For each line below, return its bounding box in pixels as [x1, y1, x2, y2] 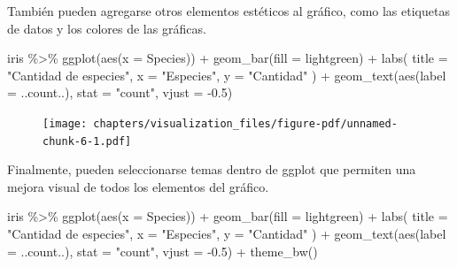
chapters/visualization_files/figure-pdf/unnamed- [93, 117, 398, 130]
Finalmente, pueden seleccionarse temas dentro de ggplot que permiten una [7, 160, 416, 179]
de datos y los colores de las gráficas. [7, 19, 206, 37]
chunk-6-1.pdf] [43, 134, 132, 148]
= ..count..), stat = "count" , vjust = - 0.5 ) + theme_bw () [7, 241, 318, 260]
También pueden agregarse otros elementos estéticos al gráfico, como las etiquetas [7, 2, 450, 19]
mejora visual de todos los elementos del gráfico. [7, 177, 269, 195]
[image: [43, 117, 88, 130]
